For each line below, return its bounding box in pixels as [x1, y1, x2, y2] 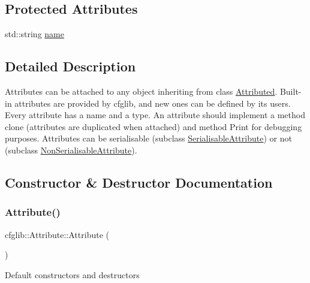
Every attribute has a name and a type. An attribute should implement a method [5, 109, 305, 121]
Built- [279, 85, 302, 97]
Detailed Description [5, 57, 136, 76]
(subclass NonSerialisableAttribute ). [5, 143, 137, 156]
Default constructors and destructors [5, 268, 140, 281]
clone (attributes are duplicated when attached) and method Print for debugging [5, 120, 302, 133]
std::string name [5, 28, 64, 40]
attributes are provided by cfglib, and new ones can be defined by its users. [14, 97, 291, 109]
